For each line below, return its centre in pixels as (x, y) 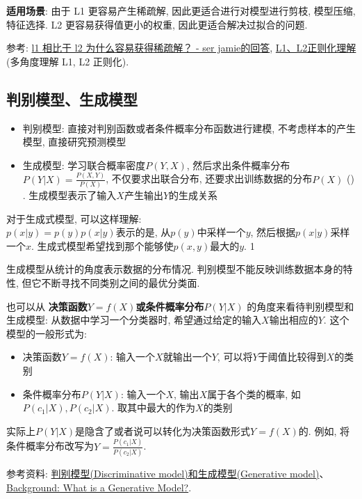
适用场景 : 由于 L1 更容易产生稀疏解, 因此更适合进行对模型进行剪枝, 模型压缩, (181, 10)
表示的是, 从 (143, 232)
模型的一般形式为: (47, 333)
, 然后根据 (273, 232)
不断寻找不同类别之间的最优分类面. (121, 282)
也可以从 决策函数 (47, 306)
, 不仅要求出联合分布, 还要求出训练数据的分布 (209, 179)
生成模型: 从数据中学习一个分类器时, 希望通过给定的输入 (134, 320)
